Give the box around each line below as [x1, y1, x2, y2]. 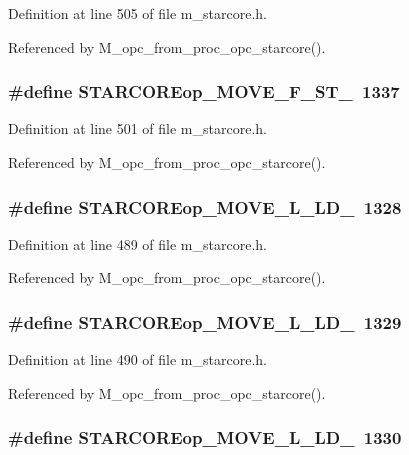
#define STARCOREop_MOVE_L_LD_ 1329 [8, 309, 402, 334]
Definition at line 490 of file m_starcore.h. [8, 349, 267, 370]
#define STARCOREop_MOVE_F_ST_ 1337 [8, 79, 400, 104]
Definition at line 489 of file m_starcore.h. [8, 233, 267, 254]
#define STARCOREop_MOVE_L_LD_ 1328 [8, 194, 402, 219]
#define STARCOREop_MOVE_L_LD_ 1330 [8, 425, 402, 450]
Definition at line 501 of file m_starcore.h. [8, 118, 267, 139]
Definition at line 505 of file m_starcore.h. [8, 3, 267, 23]
